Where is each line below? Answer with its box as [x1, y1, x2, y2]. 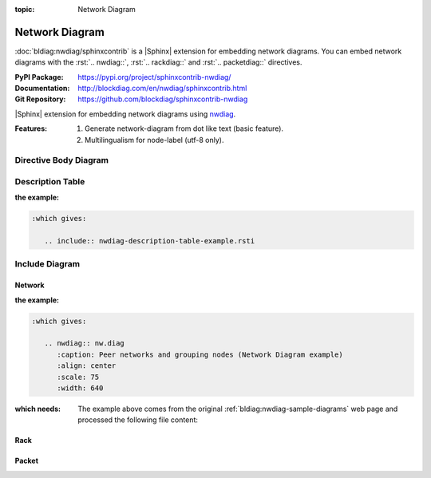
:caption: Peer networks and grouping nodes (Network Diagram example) [57, 350, 343, 359]
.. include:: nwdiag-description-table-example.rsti [44, 236, 255, 246]
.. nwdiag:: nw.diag [44, 339, 125, 348]
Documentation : [14, 84, 70, 93]
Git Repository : [14, 94, 66, 104]
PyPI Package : [14, 72, 64, 81]
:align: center [57, 361, 117, 370]
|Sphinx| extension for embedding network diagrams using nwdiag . [14, 109, 236, 119]
